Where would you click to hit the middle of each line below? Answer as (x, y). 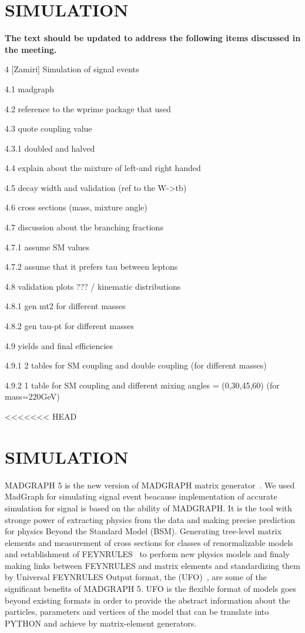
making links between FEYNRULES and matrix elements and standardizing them (152, 565)
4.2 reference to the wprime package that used (88, 108)
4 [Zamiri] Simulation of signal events (72, 69)
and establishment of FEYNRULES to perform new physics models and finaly (147, 554)
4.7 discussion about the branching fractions (84, 227)
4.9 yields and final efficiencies (59, 345)
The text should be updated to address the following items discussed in (153, 38)
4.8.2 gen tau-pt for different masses (70, 326)
